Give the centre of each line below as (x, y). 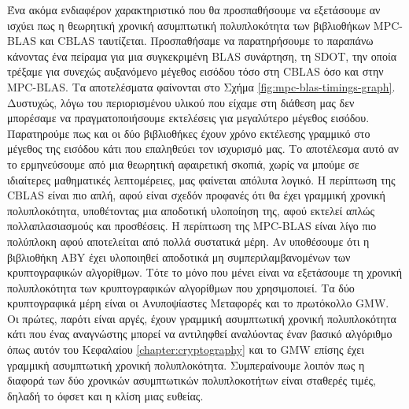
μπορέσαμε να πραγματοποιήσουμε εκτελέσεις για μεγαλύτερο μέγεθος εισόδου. (188, 118)
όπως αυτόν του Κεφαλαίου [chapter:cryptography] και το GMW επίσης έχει (186, 350)
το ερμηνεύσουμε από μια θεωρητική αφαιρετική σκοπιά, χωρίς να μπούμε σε (183, 164)
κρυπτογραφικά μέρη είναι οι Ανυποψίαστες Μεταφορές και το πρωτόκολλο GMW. (198, 303)
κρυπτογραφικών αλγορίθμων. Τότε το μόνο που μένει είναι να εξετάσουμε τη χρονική (205, 272)
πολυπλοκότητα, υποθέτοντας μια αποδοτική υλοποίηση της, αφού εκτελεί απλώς (191, 210)
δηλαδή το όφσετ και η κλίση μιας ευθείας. (105, 395)
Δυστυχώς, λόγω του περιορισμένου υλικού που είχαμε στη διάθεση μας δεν (181, 102)
